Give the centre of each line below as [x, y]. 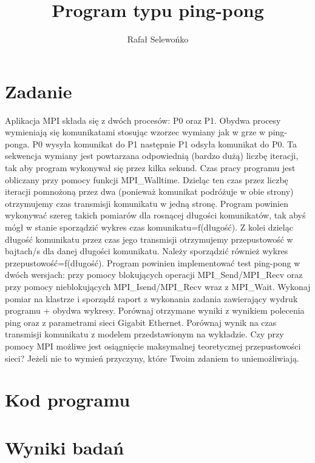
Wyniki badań [65, 447]
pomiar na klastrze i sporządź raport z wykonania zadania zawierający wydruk [151, 298]
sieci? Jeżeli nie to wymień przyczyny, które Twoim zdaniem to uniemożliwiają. [152, 358]
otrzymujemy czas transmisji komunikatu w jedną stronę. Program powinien [147, 203]
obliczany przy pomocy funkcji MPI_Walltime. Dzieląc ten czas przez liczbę [147, 179]
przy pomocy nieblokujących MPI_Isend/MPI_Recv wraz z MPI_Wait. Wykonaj [158, 286]
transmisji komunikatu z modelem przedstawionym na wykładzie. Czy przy [144, 334]
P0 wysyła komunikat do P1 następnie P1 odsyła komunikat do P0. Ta [165, 144]
